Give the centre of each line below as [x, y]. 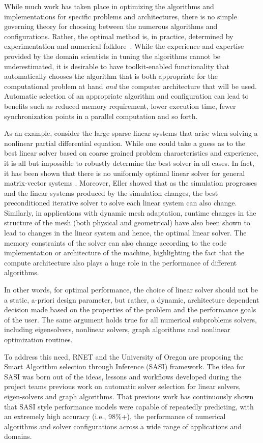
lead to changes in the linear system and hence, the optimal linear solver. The [125, 233]
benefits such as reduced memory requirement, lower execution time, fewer [120, 106]
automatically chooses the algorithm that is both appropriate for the [111, 76]
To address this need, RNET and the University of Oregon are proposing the [124, 356]
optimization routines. [38, 339]
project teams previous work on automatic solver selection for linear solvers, [123, 386]
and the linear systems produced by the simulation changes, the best [111, 193]
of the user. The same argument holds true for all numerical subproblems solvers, [131, 319]
